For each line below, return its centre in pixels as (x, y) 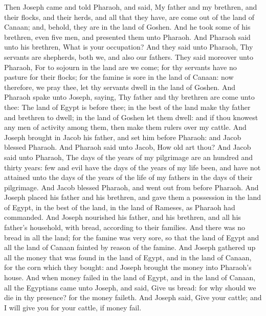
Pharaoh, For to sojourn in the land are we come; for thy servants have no (120, 67)
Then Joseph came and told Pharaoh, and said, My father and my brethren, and (131, 7)
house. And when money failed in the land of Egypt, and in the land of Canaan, (130, 277)
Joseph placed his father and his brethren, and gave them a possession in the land (133, 197)
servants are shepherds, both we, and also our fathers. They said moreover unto (129, 57)
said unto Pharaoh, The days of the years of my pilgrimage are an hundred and (128, 157)
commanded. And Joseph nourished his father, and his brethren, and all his (123, 217)
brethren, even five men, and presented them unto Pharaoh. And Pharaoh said (127, 37)
